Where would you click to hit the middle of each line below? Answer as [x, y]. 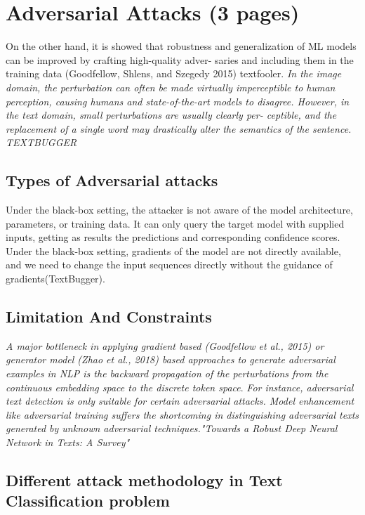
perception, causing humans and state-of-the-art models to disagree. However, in [178, 101]
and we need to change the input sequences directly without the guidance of [169, 265]
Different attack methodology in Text [144, 480]
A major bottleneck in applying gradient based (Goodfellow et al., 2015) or [165, 345]
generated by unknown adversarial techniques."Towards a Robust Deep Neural [172, 428]
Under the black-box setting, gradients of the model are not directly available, [173, 250]
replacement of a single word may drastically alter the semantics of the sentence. [179, 128]
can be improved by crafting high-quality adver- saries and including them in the [180, 59]
